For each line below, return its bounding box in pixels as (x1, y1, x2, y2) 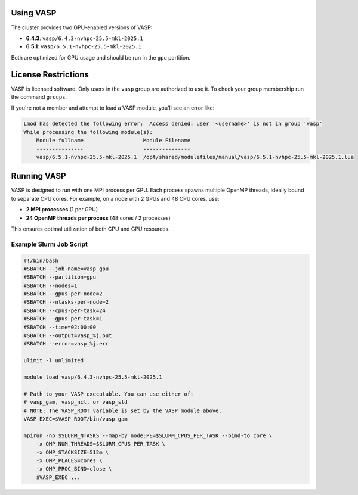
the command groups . (11, 93, 67, 101)
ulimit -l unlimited (23, 357, 84, 364)
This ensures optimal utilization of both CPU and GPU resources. (11, 225, 170, 232)
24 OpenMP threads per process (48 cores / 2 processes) (26, 214, 171, 222)
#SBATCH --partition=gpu (23, 274, 97, 281)
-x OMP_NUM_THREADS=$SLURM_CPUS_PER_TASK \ (36, 441, 165, 447)
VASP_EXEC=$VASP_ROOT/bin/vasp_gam (23, 415, 128, 422)
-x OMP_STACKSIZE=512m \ (36, 449, 109, 456)
